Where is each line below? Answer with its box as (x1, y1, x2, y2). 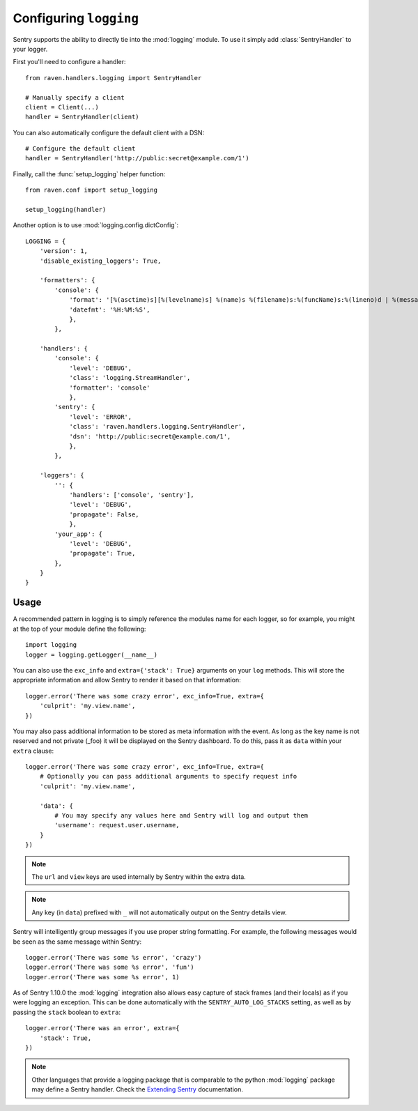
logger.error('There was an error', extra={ (25, 1025, 180, 1032)
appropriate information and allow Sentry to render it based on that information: (13, 676, 242, 684)
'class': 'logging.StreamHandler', (69, 374, 191, 382)
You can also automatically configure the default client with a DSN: (13, 128, 205, 137)
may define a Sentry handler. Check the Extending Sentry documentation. (31, 1085, 244, 1094)
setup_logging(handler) (25, 206, 107, 214)
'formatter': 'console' (69, 383, 150, 392)
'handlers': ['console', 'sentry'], (69, 491, 194, 498)
